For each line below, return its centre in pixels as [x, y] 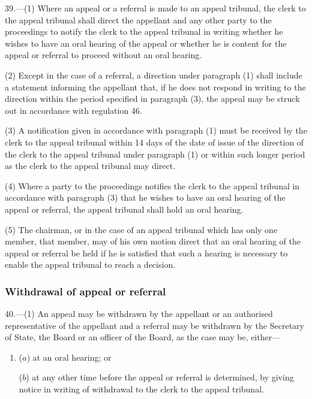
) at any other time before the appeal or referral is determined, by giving [160, 377]
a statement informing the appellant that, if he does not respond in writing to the [155, 87]
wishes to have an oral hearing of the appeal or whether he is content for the [146, 43]
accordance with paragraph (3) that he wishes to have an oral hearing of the [145, 197]
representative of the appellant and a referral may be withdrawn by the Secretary [154, 325]
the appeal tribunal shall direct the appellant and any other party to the [138, 19]
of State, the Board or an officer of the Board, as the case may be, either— [143, 337]
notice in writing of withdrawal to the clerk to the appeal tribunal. [141, 389]
